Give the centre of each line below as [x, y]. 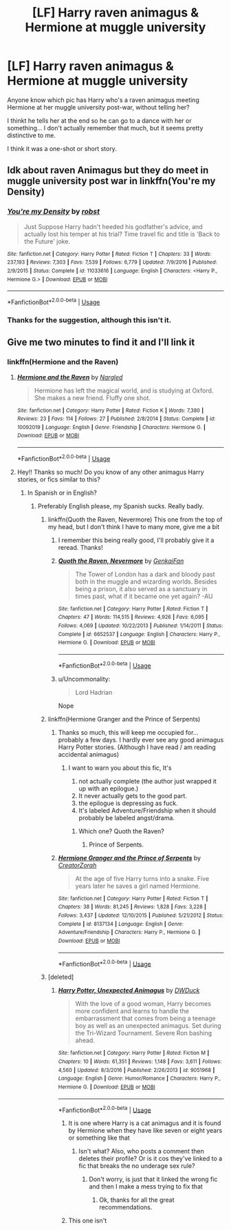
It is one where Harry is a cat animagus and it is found [145, 1123]
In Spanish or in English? [62, 493]
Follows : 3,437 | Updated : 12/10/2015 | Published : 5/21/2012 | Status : [141, 915]
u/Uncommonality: [84, 679]
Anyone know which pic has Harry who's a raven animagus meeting [103, 100]
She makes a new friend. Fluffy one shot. [92, 397]
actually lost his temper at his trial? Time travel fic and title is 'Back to [122, 234]
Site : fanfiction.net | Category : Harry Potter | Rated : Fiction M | [134, 1053]
